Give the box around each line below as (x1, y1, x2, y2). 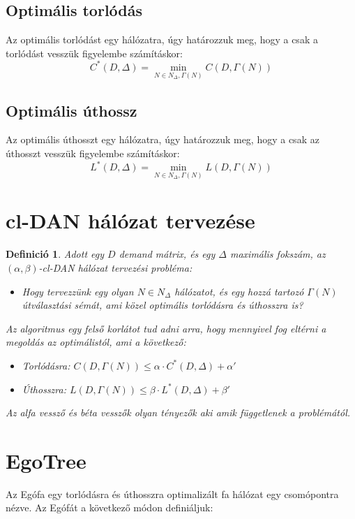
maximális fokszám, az (229, 247, 326, 261)
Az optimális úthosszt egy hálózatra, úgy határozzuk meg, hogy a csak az (6, 132, 319, 147)
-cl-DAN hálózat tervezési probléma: (38, 260, 192, 275)
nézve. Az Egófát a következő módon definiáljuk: (6, 500, 213, 515)
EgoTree (6, 446, 86, 474)
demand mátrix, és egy (119, 247, 216, 261)
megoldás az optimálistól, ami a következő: (6, 335, 186, 349)
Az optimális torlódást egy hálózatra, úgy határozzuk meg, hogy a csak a (6, 32, 318, 47)
